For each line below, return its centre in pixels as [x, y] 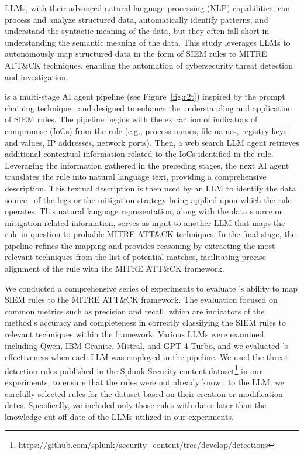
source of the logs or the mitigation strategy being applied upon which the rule [148, 199]
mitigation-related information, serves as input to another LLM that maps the [145, 222]
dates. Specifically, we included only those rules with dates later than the [136, 405]
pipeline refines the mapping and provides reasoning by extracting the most [140, 245]
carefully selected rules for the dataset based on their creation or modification [144, 393]
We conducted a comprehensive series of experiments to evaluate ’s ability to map [151, 288]
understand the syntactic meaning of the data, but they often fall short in [137, 31]
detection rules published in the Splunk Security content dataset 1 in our [134, 370]
